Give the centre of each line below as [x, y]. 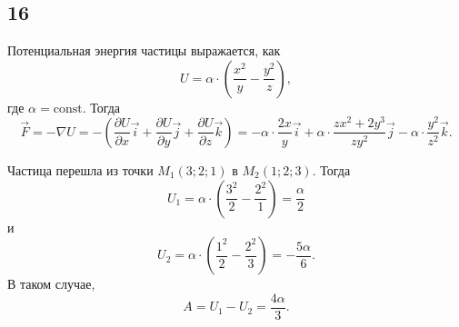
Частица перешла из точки [80, 169]
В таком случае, [51, 284]
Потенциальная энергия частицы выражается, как [144, 50]
